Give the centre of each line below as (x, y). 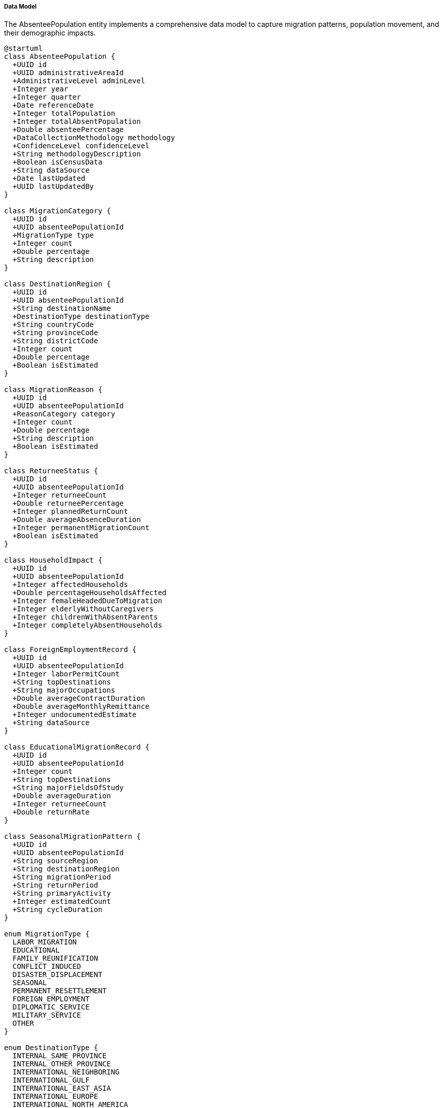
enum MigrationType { (47, 934)
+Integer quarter (47, 97)
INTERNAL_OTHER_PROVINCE (62, 1064)
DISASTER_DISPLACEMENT (57, 975)
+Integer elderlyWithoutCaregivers (83, 609)
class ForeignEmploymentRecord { (70, 650)
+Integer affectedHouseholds (70, 585)
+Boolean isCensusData (57, 162)
